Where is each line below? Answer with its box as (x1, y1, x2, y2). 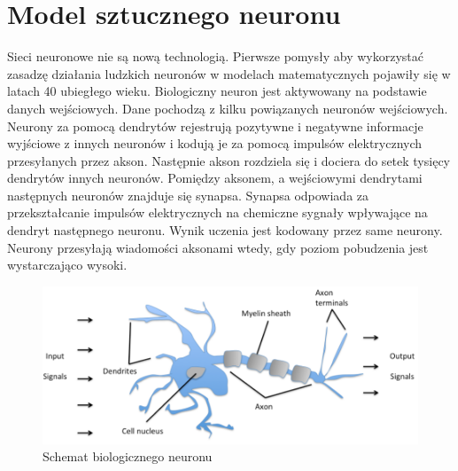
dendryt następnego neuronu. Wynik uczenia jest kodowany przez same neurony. (7, 221, 443, 239)
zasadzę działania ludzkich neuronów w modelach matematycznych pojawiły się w (7, 64, 451, 82)
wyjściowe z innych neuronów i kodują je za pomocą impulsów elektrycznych (7, 134, 423, 153)
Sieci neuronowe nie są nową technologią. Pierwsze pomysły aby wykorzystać (7, 47, 423, 66)
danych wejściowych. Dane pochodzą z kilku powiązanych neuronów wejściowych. (7, 98, 448, 117)
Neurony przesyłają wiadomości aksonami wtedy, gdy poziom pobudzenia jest (7, 238, 429, 256)
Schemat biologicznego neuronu (43, 447, 213, 466)
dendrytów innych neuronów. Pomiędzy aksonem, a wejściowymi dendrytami (7, 169, 423, 187)
